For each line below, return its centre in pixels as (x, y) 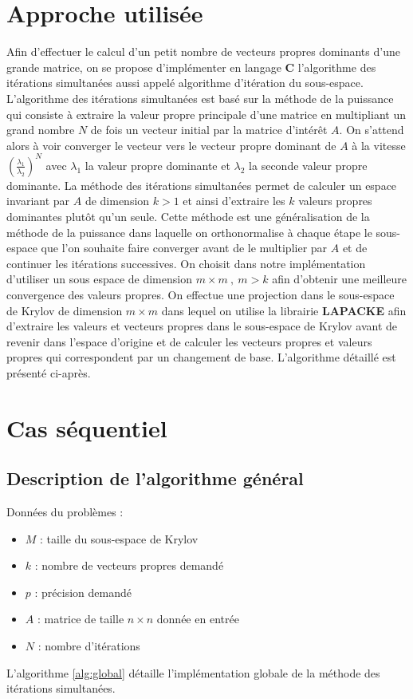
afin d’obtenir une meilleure (340, 279)
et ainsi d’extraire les (234, 201)
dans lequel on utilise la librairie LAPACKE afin (284, 310)
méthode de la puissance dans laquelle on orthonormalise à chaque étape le (189, 232)
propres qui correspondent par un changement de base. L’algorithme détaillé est (201, 357)
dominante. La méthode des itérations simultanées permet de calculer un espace (202, 185)
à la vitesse (379, 145)
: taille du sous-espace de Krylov (119, 538)
